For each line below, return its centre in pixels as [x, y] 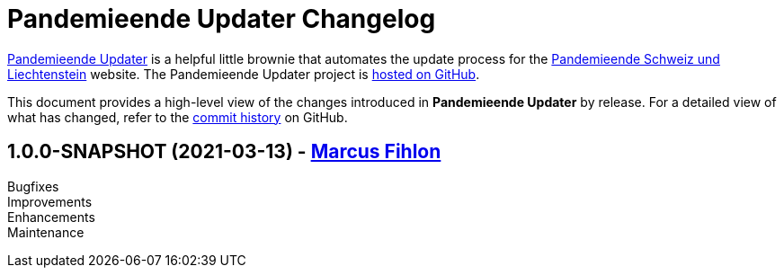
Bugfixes [33, 186]
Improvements [50, 201]
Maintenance [46, 232]
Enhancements [51, 217]
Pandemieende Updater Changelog [222, 19]
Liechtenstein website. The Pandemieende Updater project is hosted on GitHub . [244, 74]
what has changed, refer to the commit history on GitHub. [178, 117]
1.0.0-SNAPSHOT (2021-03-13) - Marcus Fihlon [224, 152]
